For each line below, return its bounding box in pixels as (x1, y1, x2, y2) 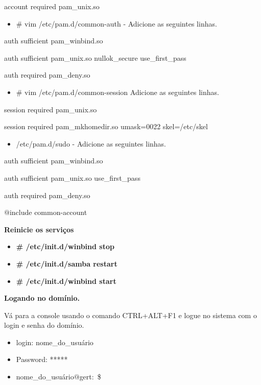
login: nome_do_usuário (16, 336, 93, 347)
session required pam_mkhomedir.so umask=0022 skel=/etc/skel (4, 121, 208, 132)
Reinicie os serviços (4, 224, 74, 234)
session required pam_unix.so (4, 104, 97, 114)
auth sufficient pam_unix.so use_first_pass (4, 172, 140, 183)
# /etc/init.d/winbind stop (16, 241, 114, 252)
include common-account (9, 207, 87, 218)
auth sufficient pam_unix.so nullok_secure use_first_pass (4, 52, 186, 63)
